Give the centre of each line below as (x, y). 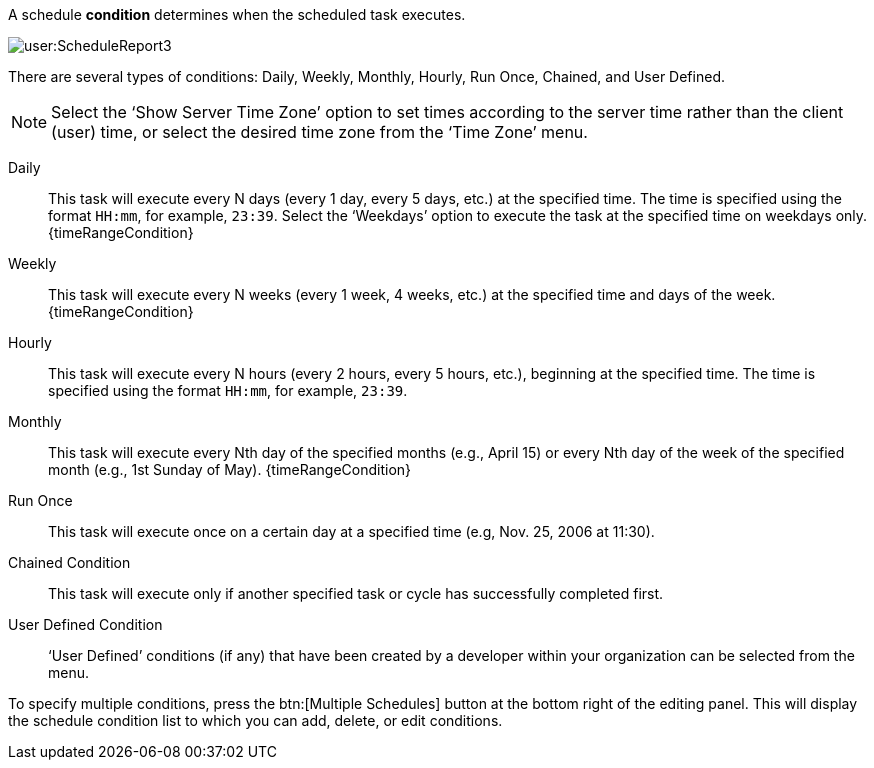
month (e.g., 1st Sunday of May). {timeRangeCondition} (230, 469)
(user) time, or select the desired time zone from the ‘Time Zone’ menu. (319, 132)
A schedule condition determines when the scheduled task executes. (237, 14)
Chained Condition (69, 562)
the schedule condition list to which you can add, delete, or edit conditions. (255, 720)
